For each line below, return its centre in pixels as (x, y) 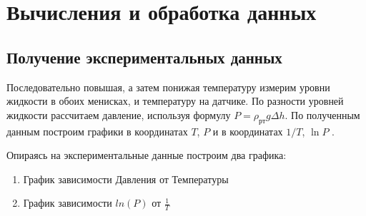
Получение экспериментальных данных (144, 57)
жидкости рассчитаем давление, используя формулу (119, 114)
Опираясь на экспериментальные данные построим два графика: (147, 155)
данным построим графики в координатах (97, 131)
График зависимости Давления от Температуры (126, 179)
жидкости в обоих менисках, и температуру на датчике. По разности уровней (175, 101)
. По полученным (322, 114)
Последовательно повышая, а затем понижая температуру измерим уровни (168, 87)
